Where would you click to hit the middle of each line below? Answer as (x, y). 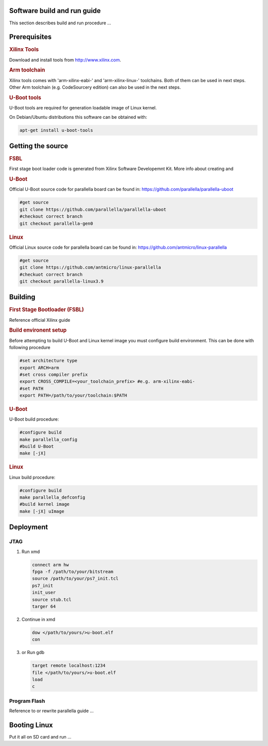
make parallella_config (49, 439)
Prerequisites (30, 37)
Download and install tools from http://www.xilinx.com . (65, 60)
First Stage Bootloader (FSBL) (47, 310)
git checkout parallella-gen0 (56, 223)
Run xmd (31, 552)
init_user (44, 593)
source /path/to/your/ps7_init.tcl (75, 579)
